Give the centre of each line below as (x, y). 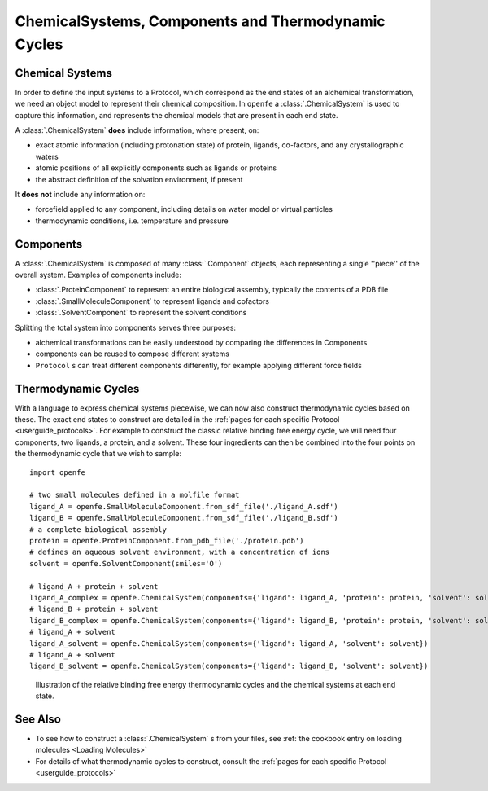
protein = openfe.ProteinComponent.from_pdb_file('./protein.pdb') (167, 541)
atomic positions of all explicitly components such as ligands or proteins (156, 168)
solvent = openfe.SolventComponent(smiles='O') (126, 563)
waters (47, 156)
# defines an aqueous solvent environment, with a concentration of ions (180, 552)
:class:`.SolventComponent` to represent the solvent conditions (141, 313)
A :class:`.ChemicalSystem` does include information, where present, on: (137, 130)
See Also (38, 719)
